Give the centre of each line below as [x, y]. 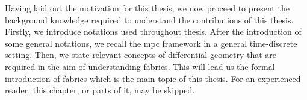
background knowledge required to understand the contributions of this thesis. [149, 19]
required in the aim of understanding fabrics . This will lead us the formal [140, 66]
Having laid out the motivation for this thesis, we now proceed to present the [147, 8]
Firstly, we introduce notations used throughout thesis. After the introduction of [153, 31]
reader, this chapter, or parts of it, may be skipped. [100, 90]
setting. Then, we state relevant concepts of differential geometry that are [141, 55]
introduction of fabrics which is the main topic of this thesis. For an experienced [153, 78]
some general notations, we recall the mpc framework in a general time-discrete [151, 43]
